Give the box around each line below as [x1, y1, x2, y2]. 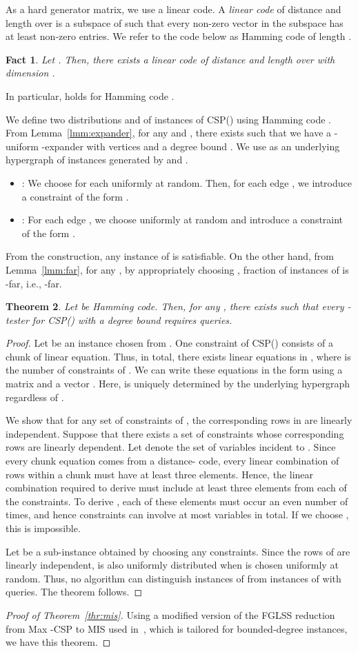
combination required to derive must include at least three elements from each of [6, 480, 347, 495]
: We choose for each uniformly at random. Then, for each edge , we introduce [21, 175, 352, 190]
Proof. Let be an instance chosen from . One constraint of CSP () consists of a [6, 336, 333, 350]
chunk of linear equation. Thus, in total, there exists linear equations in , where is [6, 349, 351, 363]
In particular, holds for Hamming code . [6, 88, 175, 103]
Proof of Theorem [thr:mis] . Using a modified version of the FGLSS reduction [6, 607, 335, 622]
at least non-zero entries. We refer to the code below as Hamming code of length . [6, 29, 352, 43]
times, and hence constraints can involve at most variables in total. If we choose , [6, 507, 349, 522]
